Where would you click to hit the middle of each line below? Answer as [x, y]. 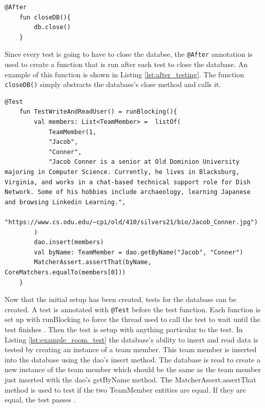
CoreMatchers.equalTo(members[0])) [65, 272]
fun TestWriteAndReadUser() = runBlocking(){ [98, 112]
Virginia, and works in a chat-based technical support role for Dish [128, 182]
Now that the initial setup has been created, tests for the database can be [120, 299]
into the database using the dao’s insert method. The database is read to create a [133, 359]
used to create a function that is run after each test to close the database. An [126, 64]
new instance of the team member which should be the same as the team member [133, 369]
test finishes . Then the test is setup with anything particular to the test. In [124, 329]
